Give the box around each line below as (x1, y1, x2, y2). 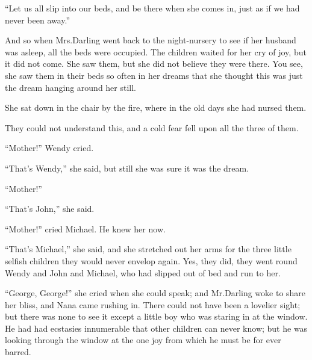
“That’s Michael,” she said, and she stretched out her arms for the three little (5, 243, 292, 255)
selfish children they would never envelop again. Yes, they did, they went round (5, 254, 298, 267)
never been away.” (5, 13, 70, 26)
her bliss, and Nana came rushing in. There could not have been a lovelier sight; (5, 298, 301, 311)
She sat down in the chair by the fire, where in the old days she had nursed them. (5, 101, 307, 114)
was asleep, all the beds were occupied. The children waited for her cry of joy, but (5, 45, 307, 58)
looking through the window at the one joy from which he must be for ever (5, 334, 281, 346)
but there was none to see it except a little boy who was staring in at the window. (5, 310, 308, 323)
